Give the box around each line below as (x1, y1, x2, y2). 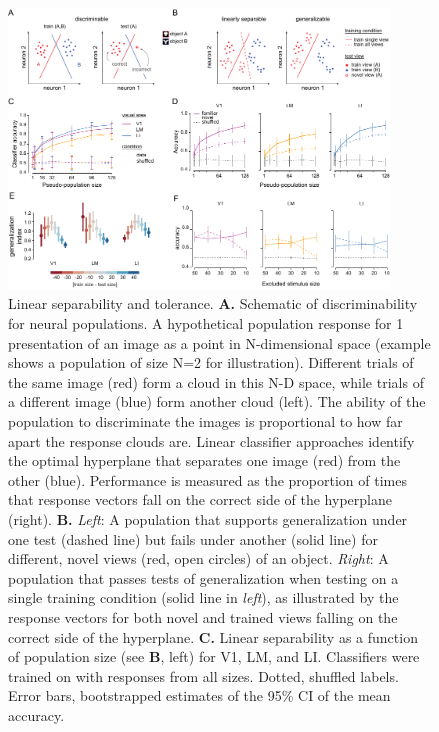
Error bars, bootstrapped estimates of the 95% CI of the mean (8, 685, 391, 706)
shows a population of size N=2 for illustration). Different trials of (8, 352, 414, 373)
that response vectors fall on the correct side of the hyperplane (8, 489, 392, 510)
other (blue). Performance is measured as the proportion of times (8, 469, 407, 490)
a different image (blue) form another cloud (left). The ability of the (8, 391, 426, 412)
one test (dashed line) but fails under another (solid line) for (8, 528, 378, 549)
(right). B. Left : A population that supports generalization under (8, 509, 408, 530)
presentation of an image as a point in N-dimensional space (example (8, 332, 431, 353)
